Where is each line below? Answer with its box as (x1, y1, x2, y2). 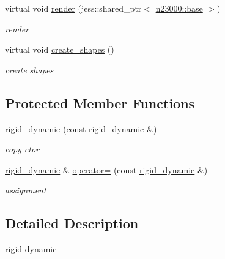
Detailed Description (5, 214, 139, 233)
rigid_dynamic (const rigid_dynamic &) (5, 122, 157, 135)
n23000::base (155, 2, 203, 14)
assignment (5, 184, 46, 197)
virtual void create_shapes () (5, 43, 114, 56)
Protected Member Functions (5, 93, 195, 112)
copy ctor (5, 143, 39, 156)
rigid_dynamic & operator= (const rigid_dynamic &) (5, 163, 208, 176)
